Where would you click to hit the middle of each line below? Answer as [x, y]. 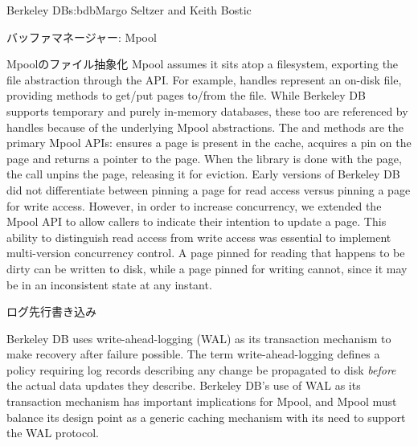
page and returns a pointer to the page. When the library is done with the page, [204, 158]
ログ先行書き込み [51, 311]
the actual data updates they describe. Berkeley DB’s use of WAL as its [184, 385]
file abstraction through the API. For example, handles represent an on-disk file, [204, 79]
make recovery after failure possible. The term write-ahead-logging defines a [193, 354]
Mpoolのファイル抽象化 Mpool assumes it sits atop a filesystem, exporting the [203, 64]
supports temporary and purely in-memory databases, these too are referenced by [207, 110]
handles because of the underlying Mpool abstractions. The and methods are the [205, 127]
